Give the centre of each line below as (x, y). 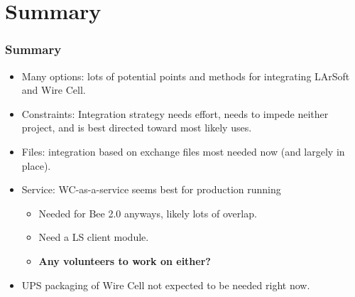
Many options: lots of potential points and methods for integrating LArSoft (186, 76)
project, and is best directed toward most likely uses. (137, 128)
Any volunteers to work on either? (125, 260)
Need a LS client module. (94, 237)
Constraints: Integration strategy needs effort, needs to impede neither (175, 113)
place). (36, 165)
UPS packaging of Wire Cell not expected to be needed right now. (166, 285)
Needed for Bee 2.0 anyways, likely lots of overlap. (148, 213)
